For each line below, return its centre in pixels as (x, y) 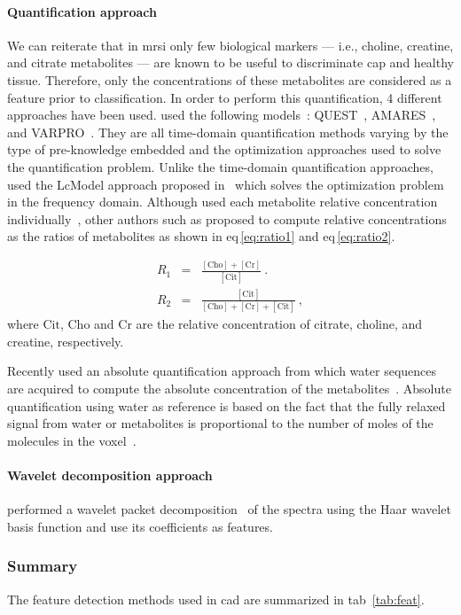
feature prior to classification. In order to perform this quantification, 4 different (225, 97)
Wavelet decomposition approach (110, 475)
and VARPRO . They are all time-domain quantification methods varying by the (228, 132)
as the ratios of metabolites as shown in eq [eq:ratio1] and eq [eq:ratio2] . (201, 236)
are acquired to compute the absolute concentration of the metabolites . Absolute (229, 389)
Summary (43, 566)
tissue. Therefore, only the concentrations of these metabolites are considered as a (230, 79)
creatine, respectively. (66, 341)
